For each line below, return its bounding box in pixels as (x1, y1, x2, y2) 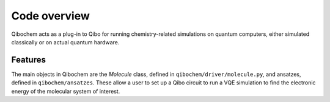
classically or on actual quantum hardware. (11, 38, 120, 46)
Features (11, 55, 46, 65)
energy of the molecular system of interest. (11, 87, 120, 95)
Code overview (11, 9, 90, 22)
